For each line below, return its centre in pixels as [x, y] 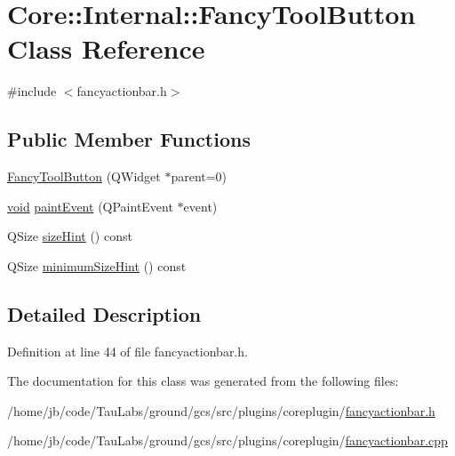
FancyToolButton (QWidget [84, 176]
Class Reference [106, 48]
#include [32, 91]
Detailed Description [104, 313]
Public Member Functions [129, 139]
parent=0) [199, 176]
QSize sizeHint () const [70, 236]
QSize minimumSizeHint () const [97, 265]
